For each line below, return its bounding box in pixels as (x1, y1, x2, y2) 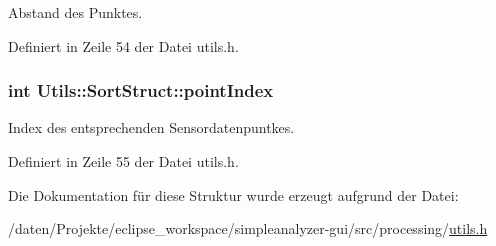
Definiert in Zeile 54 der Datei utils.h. (8, 35, 239, 56)
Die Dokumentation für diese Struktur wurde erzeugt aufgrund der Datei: (8, 184, 459, 205)
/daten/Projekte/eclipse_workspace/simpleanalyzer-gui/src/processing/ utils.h (8, 218, 488, 239)
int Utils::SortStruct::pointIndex (8, 78, 274, 103)
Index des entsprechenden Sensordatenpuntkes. (8, 117, 295, 138)
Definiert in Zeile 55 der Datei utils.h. (8, 151, 239, 171)
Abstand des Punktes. (8, 2, 143, 22)
